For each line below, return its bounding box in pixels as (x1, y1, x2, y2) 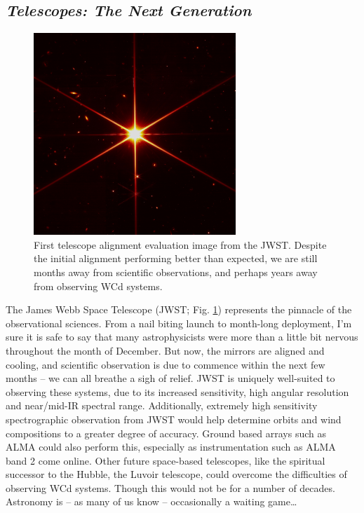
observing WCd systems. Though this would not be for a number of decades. (6, 480, 335, 495)
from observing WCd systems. (34, 278, 163, 293)
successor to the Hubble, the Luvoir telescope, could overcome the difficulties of (6, 467, 347, 481)
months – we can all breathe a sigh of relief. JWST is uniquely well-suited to (6, 371, 335, 385)
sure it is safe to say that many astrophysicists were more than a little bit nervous (6, 329, 358, 344)
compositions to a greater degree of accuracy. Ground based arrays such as (6, 425, 326, 440)
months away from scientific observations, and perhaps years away (34, 264, 318, 279)
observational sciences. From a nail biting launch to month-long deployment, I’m (6, 315, 352, 330)
